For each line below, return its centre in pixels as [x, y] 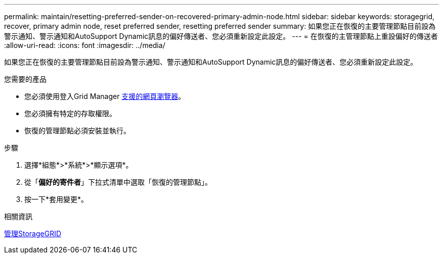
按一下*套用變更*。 [56, 199]
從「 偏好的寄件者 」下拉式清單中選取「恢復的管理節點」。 [118, 182]
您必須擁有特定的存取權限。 [70, 113]
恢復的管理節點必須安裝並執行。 [77, 131]
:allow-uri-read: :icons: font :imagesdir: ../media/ [85, 45]
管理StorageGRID [33, 234]
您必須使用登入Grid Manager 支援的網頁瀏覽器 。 [105, 96]
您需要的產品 [25, 79]
